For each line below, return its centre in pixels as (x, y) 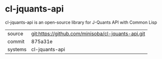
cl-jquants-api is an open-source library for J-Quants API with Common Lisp (81, 22)
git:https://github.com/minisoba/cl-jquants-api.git (88, 33)
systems (17, 49)
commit (16, 41)
